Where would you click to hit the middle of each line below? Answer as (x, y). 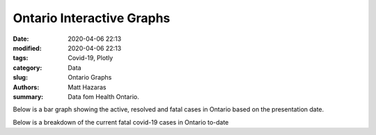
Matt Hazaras (87, 87)
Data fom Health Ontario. (103, 96)
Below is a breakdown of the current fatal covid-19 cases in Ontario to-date (121, 122)
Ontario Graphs (90, 78)
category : (28, 67)
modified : (27, 48)
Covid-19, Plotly (91, 58)
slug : (20, 78)
